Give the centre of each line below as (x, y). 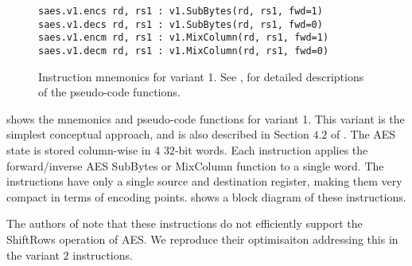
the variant (33, 254)
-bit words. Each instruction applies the (271, 150)
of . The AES (363, 134)
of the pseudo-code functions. (109, 92)
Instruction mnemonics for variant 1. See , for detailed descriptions (201, 76)
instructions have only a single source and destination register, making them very (204, 181)
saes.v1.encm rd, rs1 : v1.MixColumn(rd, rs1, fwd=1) (184, 38)
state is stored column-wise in (79, 150)
